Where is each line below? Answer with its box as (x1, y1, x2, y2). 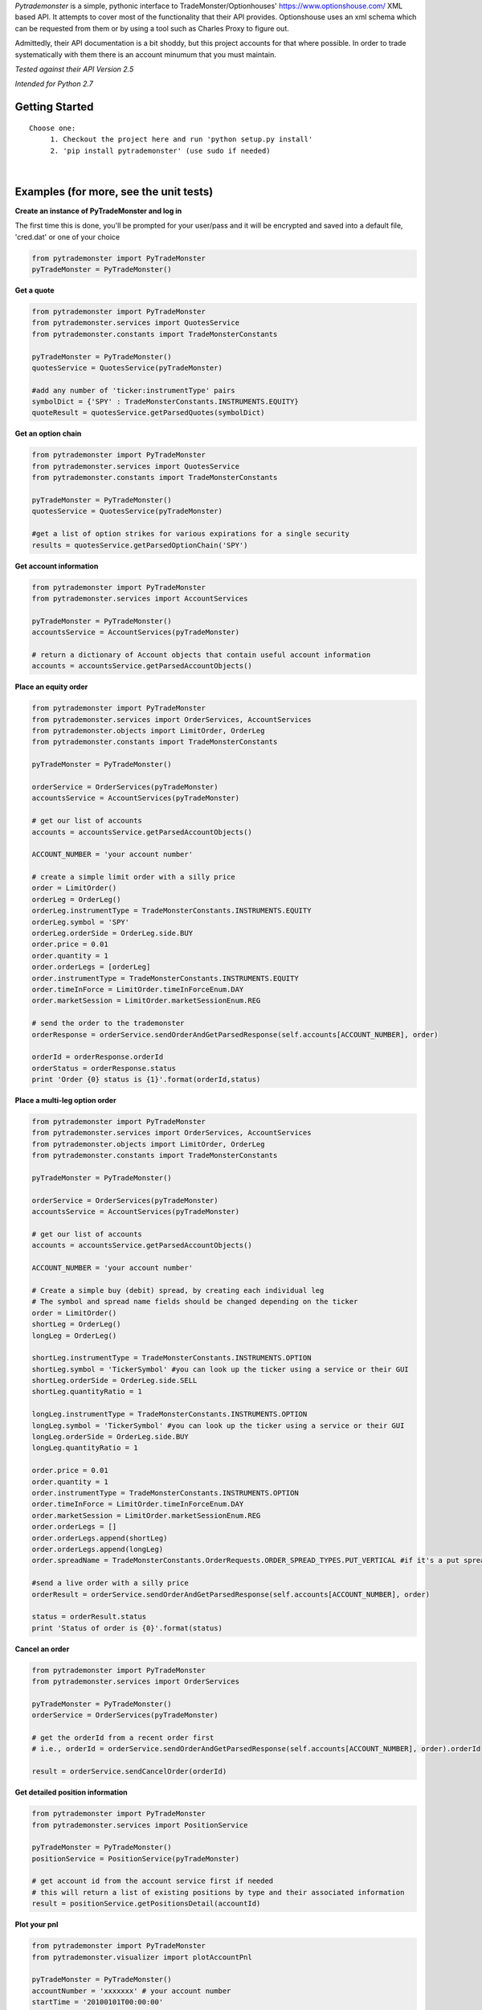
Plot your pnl (14, 1920, 59, 1930)
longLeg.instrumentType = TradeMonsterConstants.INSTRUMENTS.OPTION (31, 1409, 308, 1419)
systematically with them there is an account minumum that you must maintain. (14, 49, 276, 59)
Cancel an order (14, 1644, 70, 1654)
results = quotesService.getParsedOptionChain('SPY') (31, 540, 248, 550)
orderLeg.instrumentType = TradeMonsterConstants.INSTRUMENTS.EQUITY (31, 906, 312, 916)
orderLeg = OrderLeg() (31, 895, 121, 904)
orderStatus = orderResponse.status (31, 1064, 177, 1073)
